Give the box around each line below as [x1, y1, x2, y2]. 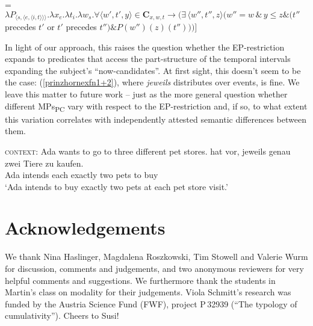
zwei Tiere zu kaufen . [5, 156, 84, 169]
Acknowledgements [5, 215, 166, 240]
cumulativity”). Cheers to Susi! [5, 309, 119, 322]
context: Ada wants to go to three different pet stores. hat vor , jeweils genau [5, 144, 291, 157]
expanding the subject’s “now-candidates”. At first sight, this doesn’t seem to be [5, 64, 301, 76]
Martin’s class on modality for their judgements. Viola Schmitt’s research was [5, 286, 291, 298]
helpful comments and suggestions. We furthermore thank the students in [5, 274, 276, 286]
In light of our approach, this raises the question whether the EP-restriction [5, 40, 285, 53]
